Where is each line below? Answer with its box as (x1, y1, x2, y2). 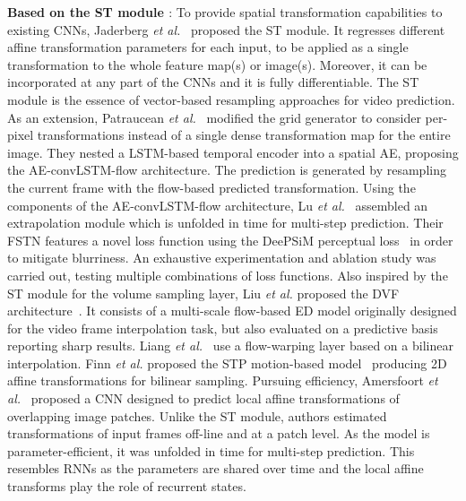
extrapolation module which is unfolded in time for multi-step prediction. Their (7, 213, 444, 232)
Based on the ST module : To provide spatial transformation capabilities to (7, 3, 443, 21)
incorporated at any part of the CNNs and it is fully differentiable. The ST (7, 73, 419, 91)
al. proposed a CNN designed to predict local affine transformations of (7, 389, 400, 408)
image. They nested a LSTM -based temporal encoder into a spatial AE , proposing (7, 143, 459, 161)
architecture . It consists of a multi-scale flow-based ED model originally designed (7, 301, 457, 320)
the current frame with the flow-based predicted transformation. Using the (7, 177, 416, 196)
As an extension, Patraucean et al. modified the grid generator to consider (7, 108, 421, 126)
